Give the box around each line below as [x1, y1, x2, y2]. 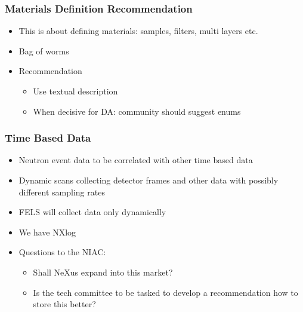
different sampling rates [18, 185, 105, 198]
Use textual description [33, 85, 118, 97]
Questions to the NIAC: [18, 246, 106, 258]
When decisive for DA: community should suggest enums [33, 105, 241, 117]
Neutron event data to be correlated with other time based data [18, 154, 253, 166]
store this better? [33, 298, 96, 310]
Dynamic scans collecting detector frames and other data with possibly [18, 174, 279, 186]
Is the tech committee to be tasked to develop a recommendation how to [33, 286, 298, 298]
